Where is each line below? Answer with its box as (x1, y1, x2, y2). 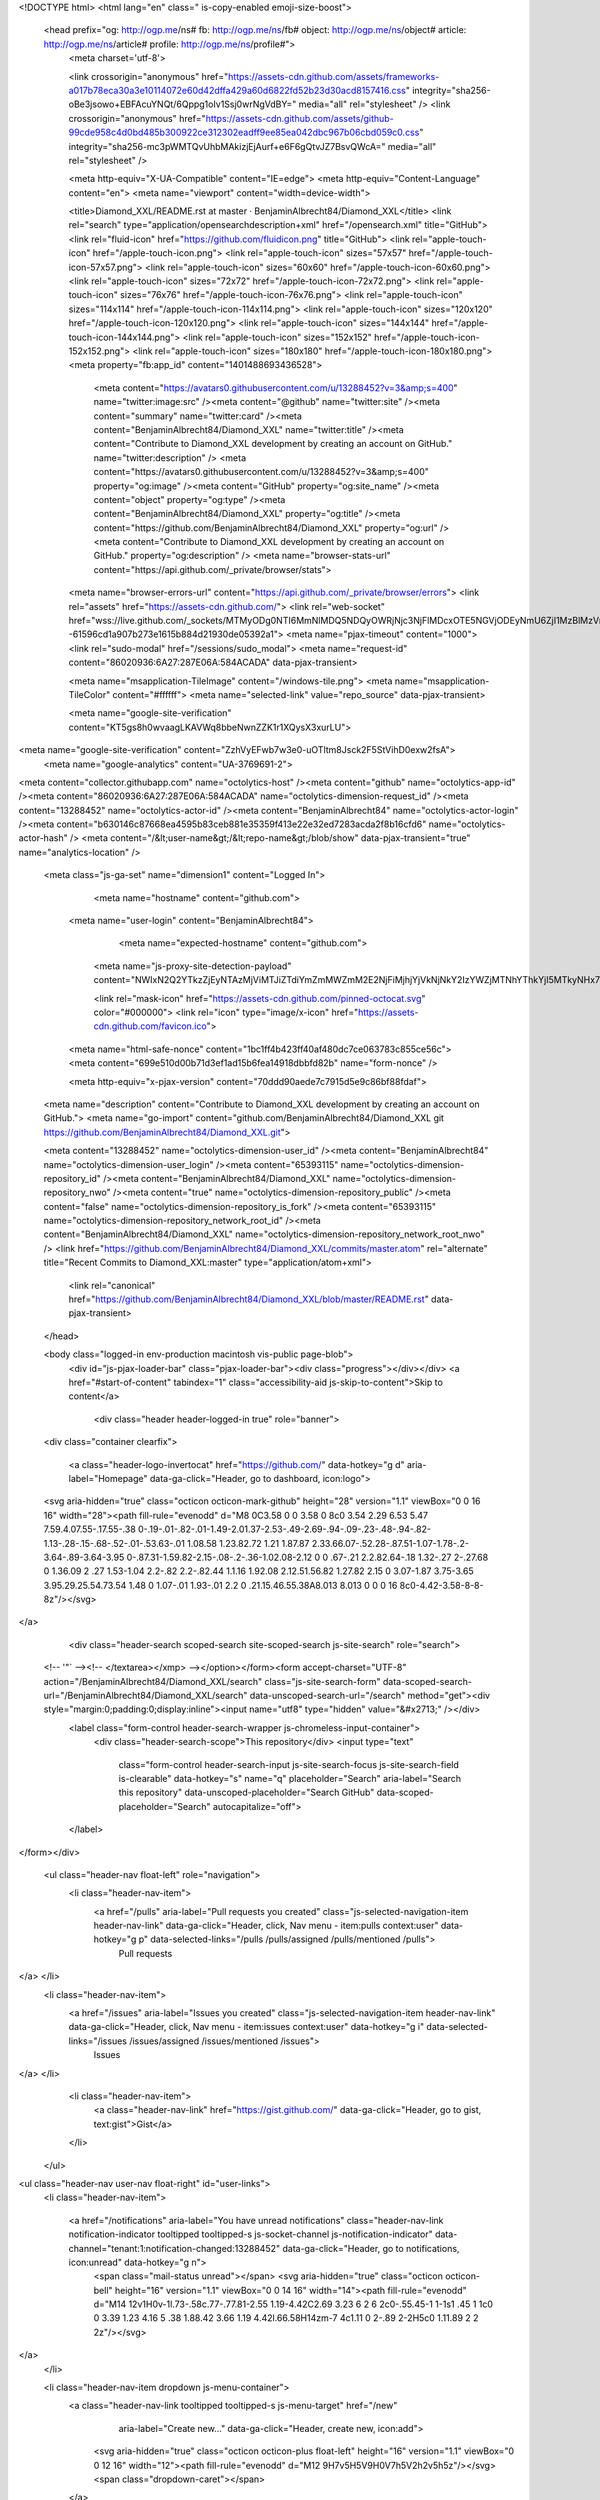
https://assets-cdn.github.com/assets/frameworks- (228, 70, 440, 82)
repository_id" (43, 1172, 102, 1184)
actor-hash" (18, 832, 69, 844)
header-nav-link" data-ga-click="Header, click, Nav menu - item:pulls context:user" (93, 1920, 439, 1932)
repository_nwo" (43, 1186, 112, 1199)
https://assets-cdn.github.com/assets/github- (205, 112, 394, 124)
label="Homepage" (68, 1472, 149, 1484)
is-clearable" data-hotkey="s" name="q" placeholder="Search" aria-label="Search (118, 1772, 462, 1784)
